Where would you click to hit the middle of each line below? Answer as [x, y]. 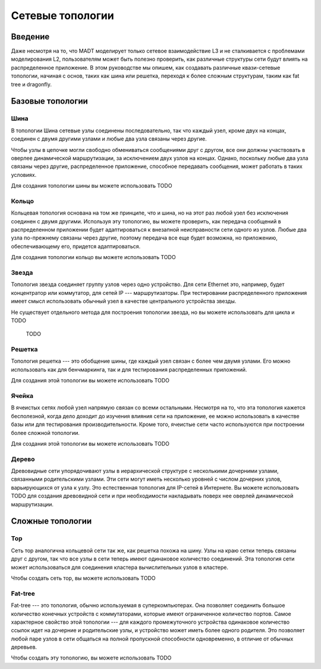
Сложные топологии [51, 521]
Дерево [23, 459]
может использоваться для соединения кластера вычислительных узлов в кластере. [120, 567]
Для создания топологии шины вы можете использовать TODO [92, 186]
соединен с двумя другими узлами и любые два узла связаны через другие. [109, 139]
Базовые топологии [50, 101]
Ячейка [22, 396]
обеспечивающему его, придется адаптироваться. [76, 246]
